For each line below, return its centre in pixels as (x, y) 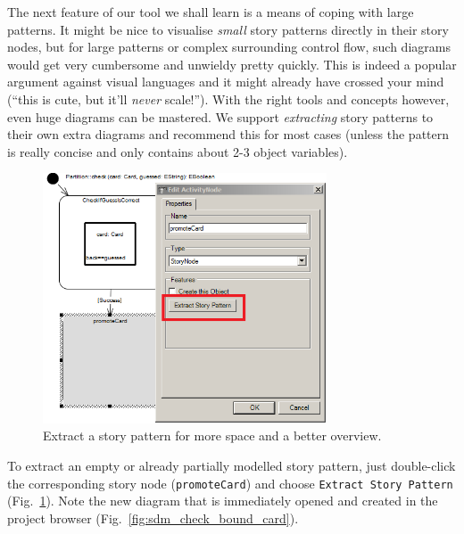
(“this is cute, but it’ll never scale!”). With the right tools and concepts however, (228, 99)
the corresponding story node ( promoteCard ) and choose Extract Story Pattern (230, 483)
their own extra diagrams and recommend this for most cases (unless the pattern (228, 134)
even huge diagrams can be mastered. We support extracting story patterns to (220, 116)
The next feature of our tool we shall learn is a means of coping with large (211, 12)
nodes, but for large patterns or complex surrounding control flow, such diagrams (229, 47)
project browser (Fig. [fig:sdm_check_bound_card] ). (153, 518)
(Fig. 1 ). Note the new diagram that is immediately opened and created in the (223, 501)
